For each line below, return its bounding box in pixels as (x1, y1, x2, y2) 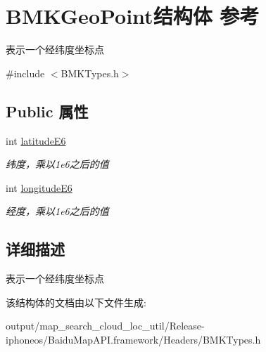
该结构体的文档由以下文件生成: (6, 294, 146, 309)
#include (6, 65, 45, 80)
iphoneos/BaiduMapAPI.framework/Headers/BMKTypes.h (6, 332, 261, 346)
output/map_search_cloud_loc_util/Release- (6, 318, 205, 333)
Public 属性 (6, 100, 89, 122)
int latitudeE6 (6, 133, 66, 148)
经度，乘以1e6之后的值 (6, 204, 109, 219)
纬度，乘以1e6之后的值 (6, 157, 109, 171)
